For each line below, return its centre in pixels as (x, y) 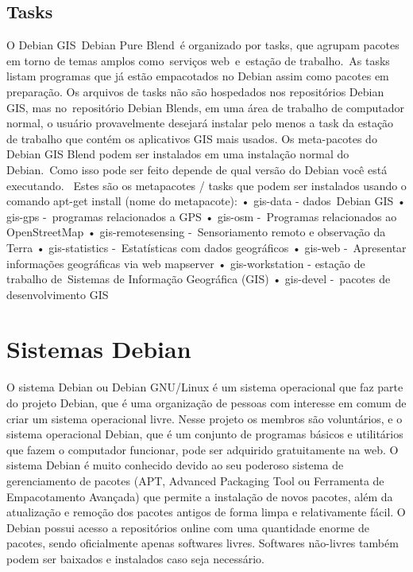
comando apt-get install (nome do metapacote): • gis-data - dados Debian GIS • (206, 201)
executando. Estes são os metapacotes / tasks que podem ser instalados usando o (206, 185)
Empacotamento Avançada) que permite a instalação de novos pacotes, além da (200, 496)
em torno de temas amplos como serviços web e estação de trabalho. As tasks (198, 60)
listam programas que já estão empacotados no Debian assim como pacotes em (198, 76)
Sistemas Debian (99, 349)
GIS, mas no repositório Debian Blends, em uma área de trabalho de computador (206, 107)
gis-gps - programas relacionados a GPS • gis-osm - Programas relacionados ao (202, 216)
